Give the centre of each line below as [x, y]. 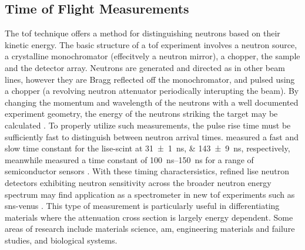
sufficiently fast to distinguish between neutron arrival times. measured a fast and [152, 136]
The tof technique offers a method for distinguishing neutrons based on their [143, 33]
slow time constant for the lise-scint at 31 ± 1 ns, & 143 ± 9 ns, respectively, [148, 148]
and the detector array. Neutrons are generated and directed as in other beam [145, 67]
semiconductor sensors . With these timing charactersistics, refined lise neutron [147, 171]
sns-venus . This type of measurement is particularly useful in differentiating [142, 206]
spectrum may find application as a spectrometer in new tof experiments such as [150, 194]
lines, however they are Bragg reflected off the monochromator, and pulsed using [150, 79]
